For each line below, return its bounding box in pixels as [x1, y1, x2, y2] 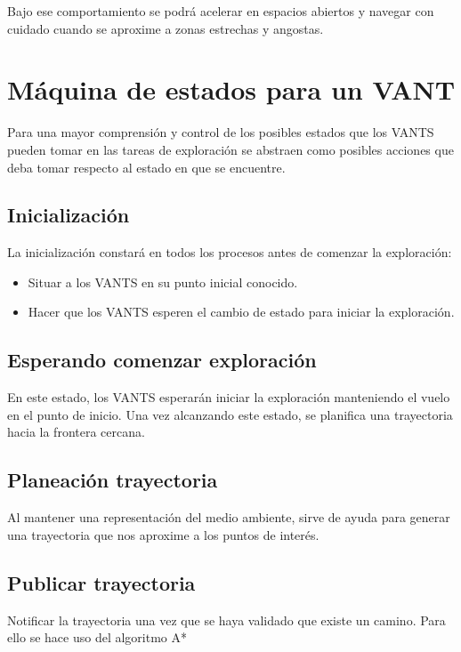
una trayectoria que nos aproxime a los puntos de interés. [7, 525, 319, 543]
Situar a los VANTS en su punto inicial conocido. [28, 272, 298, 291]
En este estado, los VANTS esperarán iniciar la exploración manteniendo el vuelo [7, 388, 450, 406]
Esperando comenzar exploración [7, 346, 317, 374]
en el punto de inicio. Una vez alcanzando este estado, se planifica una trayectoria [7, 405, 453, 423]
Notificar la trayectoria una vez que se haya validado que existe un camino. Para [7, 610, 446, 629]
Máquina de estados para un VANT [7, 71, 456, 108]
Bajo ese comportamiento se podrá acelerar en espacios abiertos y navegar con [7, 2, 434, 20]
